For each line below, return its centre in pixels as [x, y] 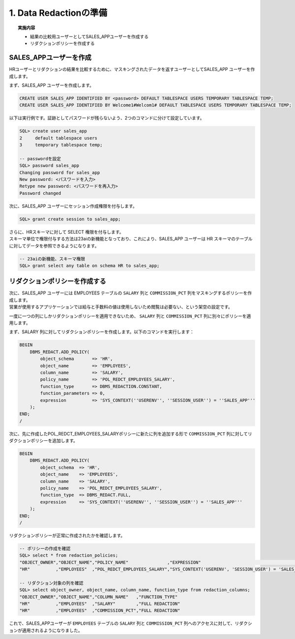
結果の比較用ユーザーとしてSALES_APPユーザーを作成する [89, 36]
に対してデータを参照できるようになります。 [54, 246]
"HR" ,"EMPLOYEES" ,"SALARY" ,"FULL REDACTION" [100, 604]
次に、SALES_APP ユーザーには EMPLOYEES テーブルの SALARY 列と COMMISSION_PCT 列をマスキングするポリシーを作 [131, 293]
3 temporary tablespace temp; [61, 145]
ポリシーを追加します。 [54, 441]
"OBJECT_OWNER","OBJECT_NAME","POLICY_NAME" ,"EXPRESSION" [110, 562]
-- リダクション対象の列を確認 [51, 583]
